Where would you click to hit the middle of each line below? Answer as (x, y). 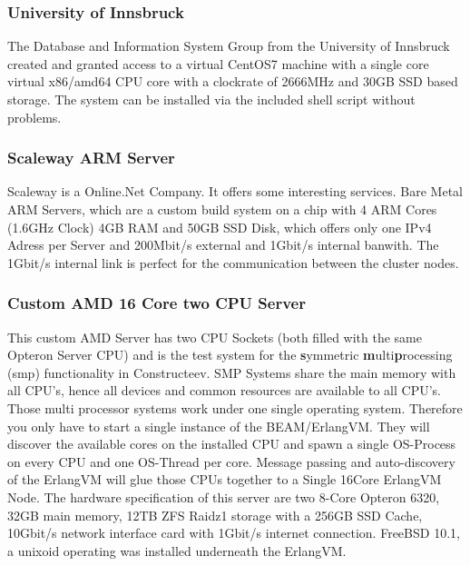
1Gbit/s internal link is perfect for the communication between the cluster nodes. (233, 262)
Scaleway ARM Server (91, 158)
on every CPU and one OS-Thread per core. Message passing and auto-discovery (231, 461)
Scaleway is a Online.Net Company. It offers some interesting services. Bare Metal (235, 191)
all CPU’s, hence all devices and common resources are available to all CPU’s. (225, 390)
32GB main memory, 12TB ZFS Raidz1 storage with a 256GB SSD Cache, (215, 515)
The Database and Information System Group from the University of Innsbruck (229, 46)
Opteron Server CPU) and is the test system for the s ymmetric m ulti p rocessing (230, 355)
